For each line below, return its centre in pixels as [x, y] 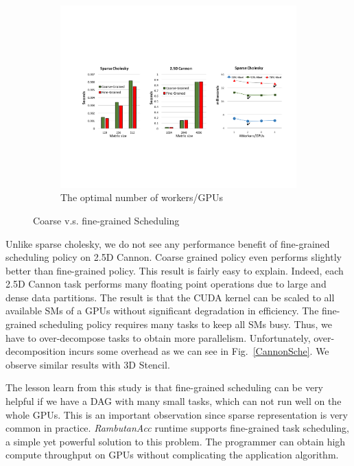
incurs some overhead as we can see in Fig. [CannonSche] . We [199, 351]
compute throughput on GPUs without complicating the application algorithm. [172, 455]
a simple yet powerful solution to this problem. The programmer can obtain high [176, 441]
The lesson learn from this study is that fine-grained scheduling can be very [165, 387]
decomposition [36, 351]
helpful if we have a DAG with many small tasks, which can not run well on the [174, 401]
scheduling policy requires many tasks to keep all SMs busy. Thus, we [186, 324]
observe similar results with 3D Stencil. [88, 364]
